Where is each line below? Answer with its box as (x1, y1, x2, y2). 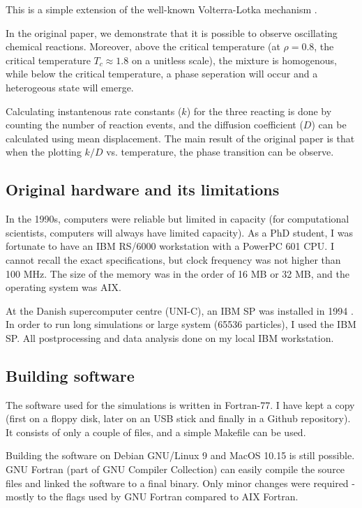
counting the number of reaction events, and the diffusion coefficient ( (6, 117, 303, 132)
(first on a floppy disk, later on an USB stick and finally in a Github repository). (6, 411, 351, 426)
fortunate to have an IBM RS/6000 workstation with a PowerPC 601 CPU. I (6, 239, 334, 253)
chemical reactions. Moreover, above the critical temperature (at (6, 39, 280, 54)
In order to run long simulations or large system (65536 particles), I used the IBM (6, 317, 356, 331)
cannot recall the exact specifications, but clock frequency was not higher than (6, 252, 341, 267)
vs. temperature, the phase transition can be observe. (106, 144, 334, 159)
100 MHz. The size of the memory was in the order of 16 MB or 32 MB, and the (6, 266, 349, 281)
